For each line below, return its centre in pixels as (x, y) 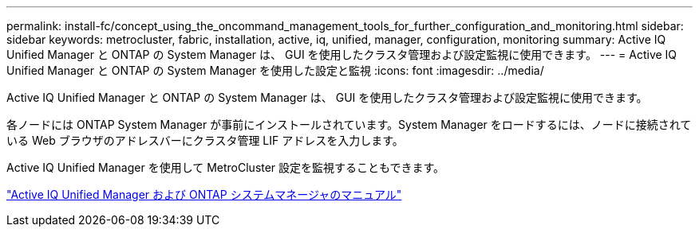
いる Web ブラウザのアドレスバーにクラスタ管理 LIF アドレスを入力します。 (205, 140)
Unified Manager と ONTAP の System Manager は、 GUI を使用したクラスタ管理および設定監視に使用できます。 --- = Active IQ (342, 54)
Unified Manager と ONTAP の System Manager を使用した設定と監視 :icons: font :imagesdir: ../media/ (275, 70)
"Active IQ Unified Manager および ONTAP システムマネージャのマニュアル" (204, 194)
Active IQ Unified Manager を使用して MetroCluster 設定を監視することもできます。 (226, 167)
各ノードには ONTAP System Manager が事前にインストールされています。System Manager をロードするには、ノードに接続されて (349, 124)
